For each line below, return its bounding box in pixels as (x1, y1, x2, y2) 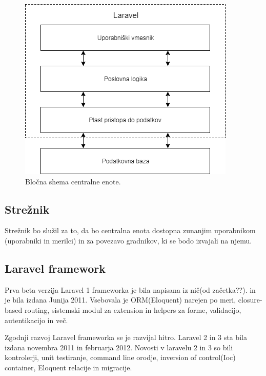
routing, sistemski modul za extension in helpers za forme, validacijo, (24, 304, 241, 315)
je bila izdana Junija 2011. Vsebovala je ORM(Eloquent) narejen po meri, (5, 294, 236, 305)
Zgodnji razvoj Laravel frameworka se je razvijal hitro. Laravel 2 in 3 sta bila (5, 332, 247, 343)
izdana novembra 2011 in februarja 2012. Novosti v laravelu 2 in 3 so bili (5, 342, 233, 352)
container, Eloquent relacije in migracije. (5, 362, 132, 372)
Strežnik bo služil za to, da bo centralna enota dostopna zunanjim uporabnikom (5, 225, 256, 236)
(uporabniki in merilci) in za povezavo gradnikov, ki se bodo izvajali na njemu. (5, 235, 252, 246)
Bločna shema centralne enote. (25, 176, 121, 186)
